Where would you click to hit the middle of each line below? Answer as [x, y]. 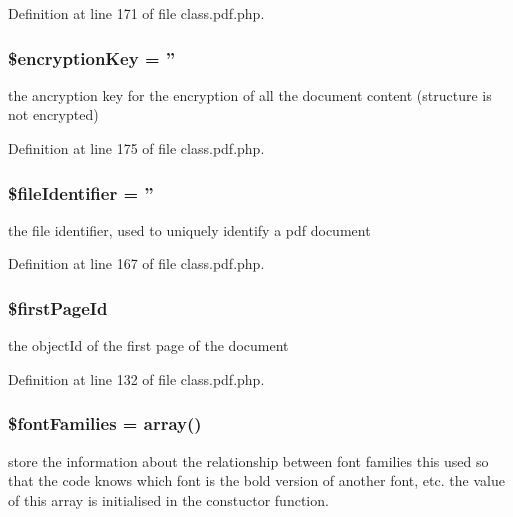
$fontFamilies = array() [105, 423]
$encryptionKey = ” [92, 57]
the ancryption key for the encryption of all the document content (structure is [250, 94]
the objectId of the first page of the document [148, 345]
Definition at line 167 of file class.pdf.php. [136, 263]
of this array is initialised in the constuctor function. [168, 499]
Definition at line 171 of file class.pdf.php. [136, 13]
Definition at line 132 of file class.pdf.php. [136, 378]
